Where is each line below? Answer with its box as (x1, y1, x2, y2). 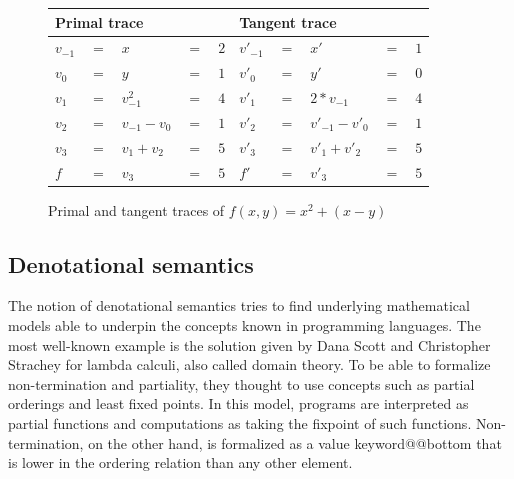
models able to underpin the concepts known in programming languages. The (8, 315, 481, 336)
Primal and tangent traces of (48, 199, 225, 220)
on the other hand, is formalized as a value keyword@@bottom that (88, 432, 502, 453)
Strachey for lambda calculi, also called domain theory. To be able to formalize (8, 354, 491, 375)
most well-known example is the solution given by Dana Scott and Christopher (8, 334, 491, 355)
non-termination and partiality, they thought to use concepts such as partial (8, 373, 475, 394)
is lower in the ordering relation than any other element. (8, 452, 353, 473)
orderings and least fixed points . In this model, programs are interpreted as (8, 393, 469, 414)
